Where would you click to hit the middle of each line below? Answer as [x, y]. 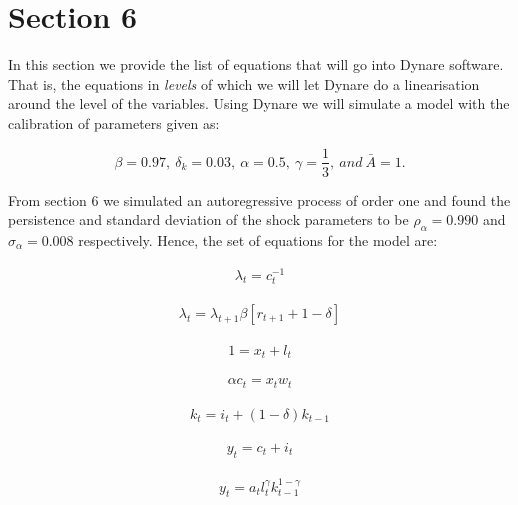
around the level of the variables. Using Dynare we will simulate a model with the [259, 103]
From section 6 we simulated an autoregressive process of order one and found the [259, 199]
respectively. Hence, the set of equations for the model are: [258, 239]
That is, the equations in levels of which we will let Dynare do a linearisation [244, 83]
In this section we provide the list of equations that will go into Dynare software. [256, 64]
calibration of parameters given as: [114, 122]
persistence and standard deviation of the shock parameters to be [208, 219]
